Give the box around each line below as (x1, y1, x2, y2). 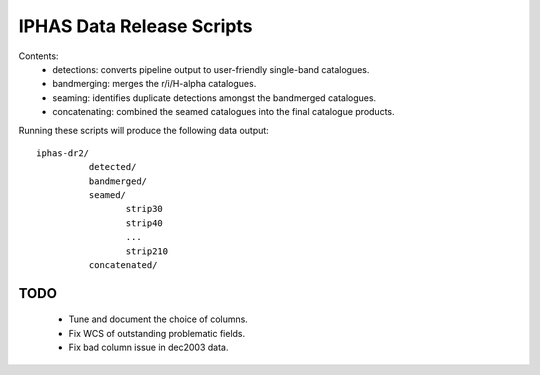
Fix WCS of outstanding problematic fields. (68, 327, 246, 339)
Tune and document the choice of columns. (68, 313, 249, 325)
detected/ (88, 161, 137, 173)
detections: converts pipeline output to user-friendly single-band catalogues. (52, 63, 370, 75)
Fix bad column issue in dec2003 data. (68, 341, 229, 354)
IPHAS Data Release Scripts (18, 15, 253, 37)
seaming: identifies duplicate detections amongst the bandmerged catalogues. (52, 91, 377, 104)
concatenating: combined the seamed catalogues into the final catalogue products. (52, 106, 395, 118)
